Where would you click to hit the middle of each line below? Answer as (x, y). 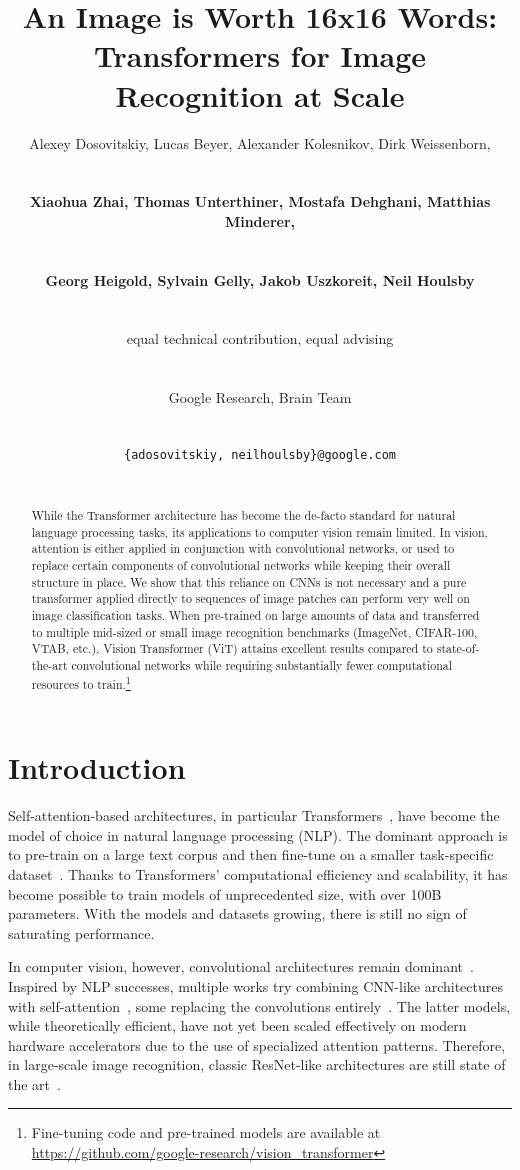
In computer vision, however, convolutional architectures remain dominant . (241, 966)
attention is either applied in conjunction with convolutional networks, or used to (243, 548)
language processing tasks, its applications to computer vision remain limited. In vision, (259, 531)
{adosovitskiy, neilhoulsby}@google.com (260, 455)
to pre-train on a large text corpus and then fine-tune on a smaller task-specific (251, 854)
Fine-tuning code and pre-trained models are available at (206, 1132)
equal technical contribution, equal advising (260, 338)
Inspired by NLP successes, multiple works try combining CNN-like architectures (255, 985)
